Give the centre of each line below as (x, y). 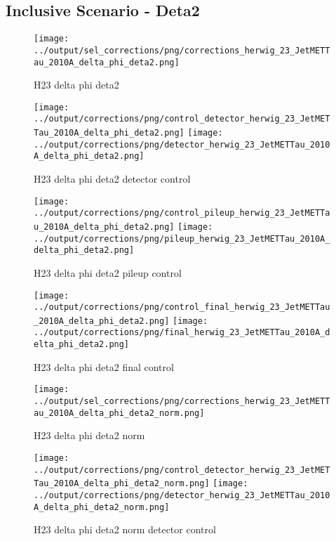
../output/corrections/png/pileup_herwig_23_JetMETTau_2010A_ (182, 239)
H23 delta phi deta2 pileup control (108, 272)
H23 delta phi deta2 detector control (112, 179)
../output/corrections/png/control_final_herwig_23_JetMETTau (182, 307)
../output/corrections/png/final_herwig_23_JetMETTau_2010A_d (182, 333)
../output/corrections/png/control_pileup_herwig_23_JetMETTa (182, 213)
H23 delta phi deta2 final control (104, 366)
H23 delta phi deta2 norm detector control (125, 529)
